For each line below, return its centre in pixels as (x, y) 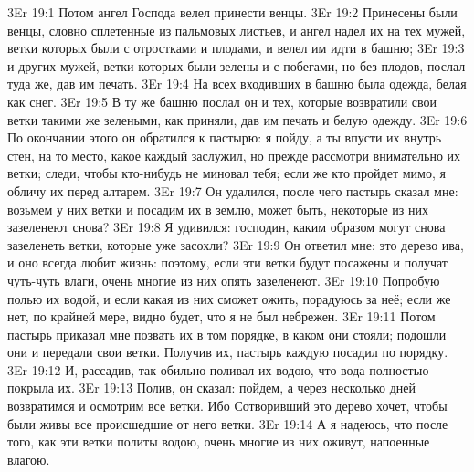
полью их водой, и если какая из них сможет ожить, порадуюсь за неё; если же (229, 298)
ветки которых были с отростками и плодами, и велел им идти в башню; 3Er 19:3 (236, 48)
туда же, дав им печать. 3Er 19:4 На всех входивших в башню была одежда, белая (237, 84)
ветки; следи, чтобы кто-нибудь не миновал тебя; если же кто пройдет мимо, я (226, 173)
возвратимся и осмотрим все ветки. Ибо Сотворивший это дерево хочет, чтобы (227, 406)
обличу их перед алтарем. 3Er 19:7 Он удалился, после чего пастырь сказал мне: (233, 190)
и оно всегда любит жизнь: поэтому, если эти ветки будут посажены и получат (227, 262)
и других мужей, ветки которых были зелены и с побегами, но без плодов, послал (237, 65)
